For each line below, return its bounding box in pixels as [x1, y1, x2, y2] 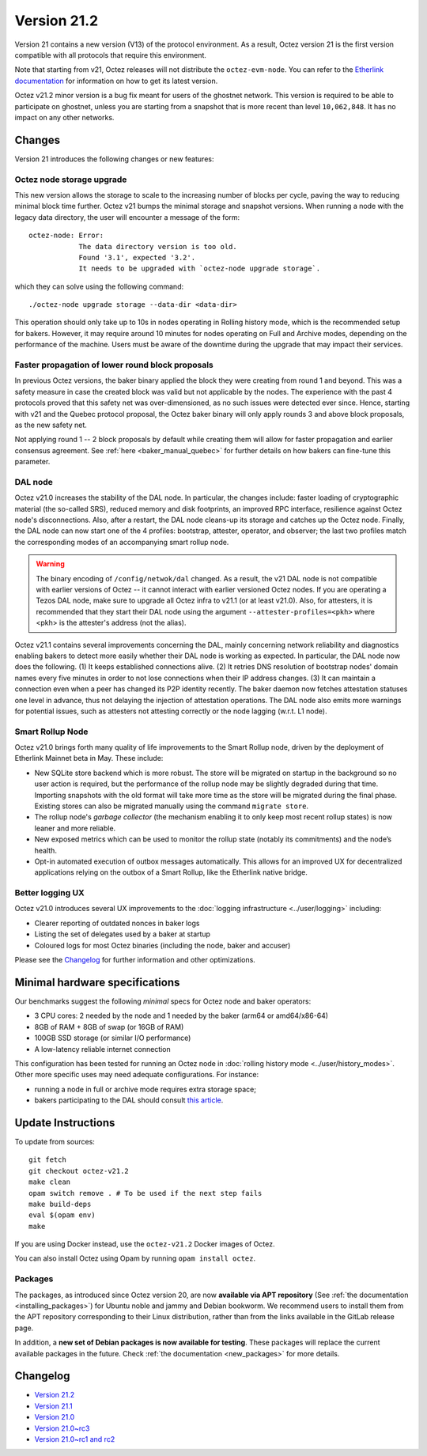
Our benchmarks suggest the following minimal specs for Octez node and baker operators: [14, 997, 312, 1006]
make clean [28, 1178, 71, 1186]
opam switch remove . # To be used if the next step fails [28, 1189, 263, 1197]
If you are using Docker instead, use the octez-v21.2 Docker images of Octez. [14, 1239, 275, 1249]
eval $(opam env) [28, 1211, 96, 1220]
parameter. [14, 457, 51, 467]
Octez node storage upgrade [14, 174, 127, 185]
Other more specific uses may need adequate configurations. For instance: [14, 1070, 259, 1080]
